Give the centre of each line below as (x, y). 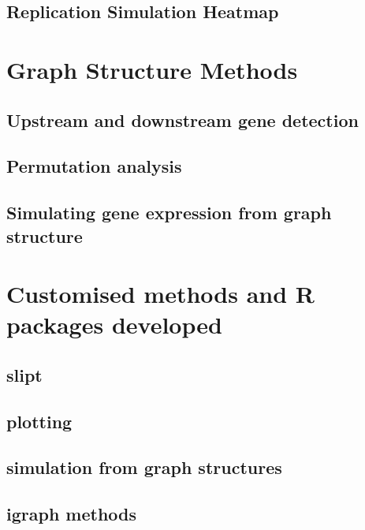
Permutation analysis (94, 166)
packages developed (114, 325)
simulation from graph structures (144, 467)
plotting (39, 421)
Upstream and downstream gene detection (182, 119)
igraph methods (72, 514)
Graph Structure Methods (152, 69)
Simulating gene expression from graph (169, 213)
